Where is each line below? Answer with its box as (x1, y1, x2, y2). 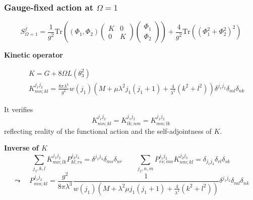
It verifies (4, 104, 33, 114)
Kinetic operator (4, 49, 63, 60)
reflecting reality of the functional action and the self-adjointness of (4, 125, 212, 136)
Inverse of (4, 142, 39, 153)
